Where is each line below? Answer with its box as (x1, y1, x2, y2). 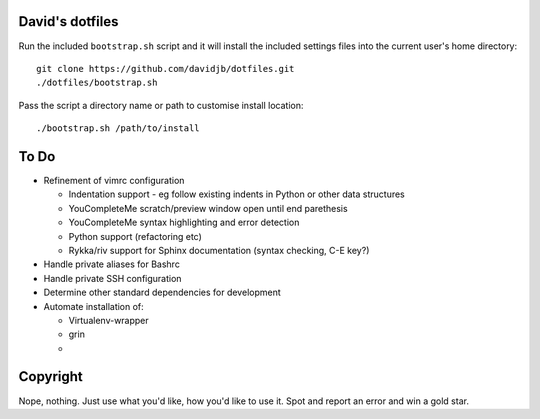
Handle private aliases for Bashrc (43, 258, 180, 270)
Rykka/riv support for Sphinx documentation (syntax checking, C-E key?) (68, 244, 370, 256)
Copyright (18, 368, 84, 385)
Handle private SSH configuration (43, 272, 182, 284)
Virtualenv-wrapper (68, 314, 149, 326)
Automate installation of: (43, 300, 144, 312)
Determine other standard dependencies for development (43, 286, 282, 299)
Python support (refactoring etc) (68, 230, 202, 242)
